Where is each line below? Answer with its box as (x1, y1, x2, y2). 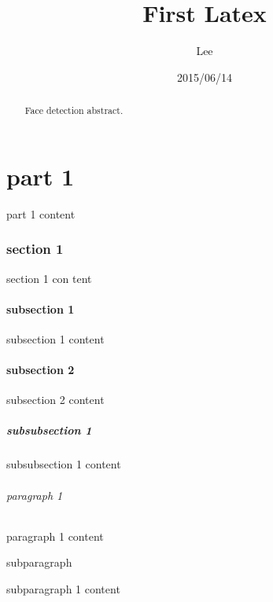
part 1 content (6, 205, 76, 222)
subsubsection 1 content (6, 456, 121, 472)
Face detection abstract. (24, 104, 124, 117)
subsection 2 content (6, 391, 105, 408)
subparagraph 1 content (6, 581, 120, 597)
